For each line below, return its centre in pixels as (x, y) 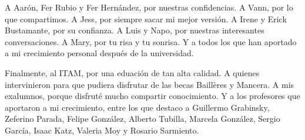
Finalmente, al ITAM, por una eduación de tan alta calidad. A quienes (132, 72)
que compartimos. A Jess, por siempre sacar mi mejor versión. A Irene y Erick (146, 18)
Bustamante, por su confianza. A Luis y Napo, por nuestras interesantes (135, 30)
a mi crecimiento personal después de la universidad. (99, 53)
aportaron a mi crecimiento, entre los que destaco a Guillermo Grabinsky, (137, 107)
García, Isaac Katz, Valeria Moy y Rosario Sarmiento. (102, 130)
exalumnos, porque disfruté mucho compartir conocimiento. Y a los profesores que (152, 96)
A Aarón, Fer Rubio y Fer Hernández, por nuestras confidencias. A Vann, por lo (149, 7)
